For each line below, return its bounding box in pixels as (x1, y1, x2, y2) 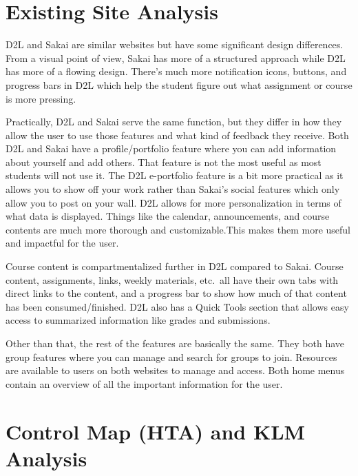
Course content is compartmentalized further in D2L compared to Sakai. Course (6, 259, 344, 273)
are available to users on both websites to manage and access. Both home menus (6, 363, 345, 377)
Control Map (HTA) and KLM (6, 417, 306, 445)
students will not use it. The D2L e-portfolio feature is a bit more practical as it (6, 168, 344, 183)
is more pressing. (6, 91, 76, 105)
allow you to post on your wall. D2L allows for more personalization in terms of (6, 195, 341, 209)
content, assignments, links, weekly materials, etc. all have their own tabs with (6, 272, 339, 287)
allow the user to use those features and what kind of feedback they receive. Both (6, 127, 349, 142)
